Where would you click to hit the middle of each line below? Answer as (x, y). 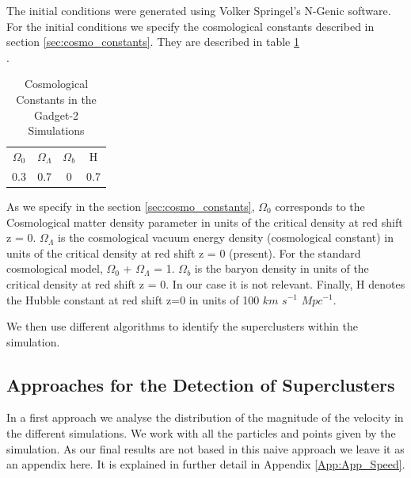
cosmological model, (55, 268)
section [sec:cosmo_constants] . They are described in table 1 (153, 42)
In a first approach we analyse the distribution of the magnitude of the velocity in (205, 417)
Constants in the (56, 99)
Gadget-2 (56, 115)
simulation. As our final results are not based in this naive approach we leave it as (205, 448)
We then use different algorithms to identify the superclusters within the (182, 326)
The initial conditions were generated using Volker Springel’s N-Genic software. (199, 10)
